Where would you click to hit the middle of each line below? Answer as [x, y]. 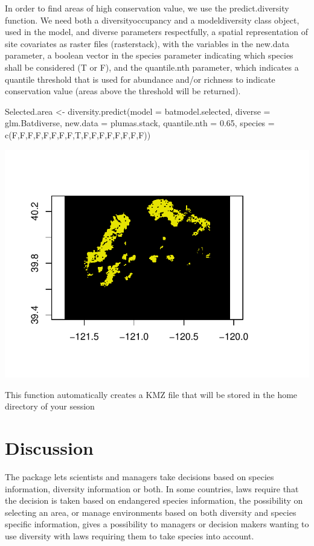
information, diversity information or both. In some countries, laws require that [152, 488]
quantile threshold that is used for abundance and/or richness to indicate [140, 79]
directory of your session [50, 406]
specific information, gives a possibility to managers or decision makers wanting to [157, 524]
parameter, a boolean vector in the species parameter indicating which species [149, 55]
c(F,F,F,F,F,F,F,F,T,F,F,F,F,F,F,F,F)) [78, 134]
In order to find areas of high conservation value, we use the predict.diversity [147, 8]
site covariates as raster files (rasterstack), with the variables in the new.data [147, 43]
